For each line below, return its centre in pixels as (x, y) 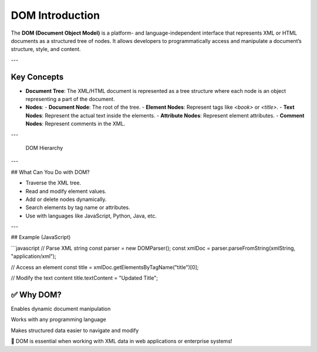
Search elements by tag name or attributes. (78, 207)
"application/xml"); (34, 256)
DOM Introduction (55, 15)
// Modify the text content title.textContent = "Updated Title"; (85, 278)
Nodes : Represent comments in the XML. (75, 124)
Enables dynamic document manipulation (61, 309)
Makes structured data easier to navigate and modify (75, 330)
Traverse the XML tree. (53, 183)
